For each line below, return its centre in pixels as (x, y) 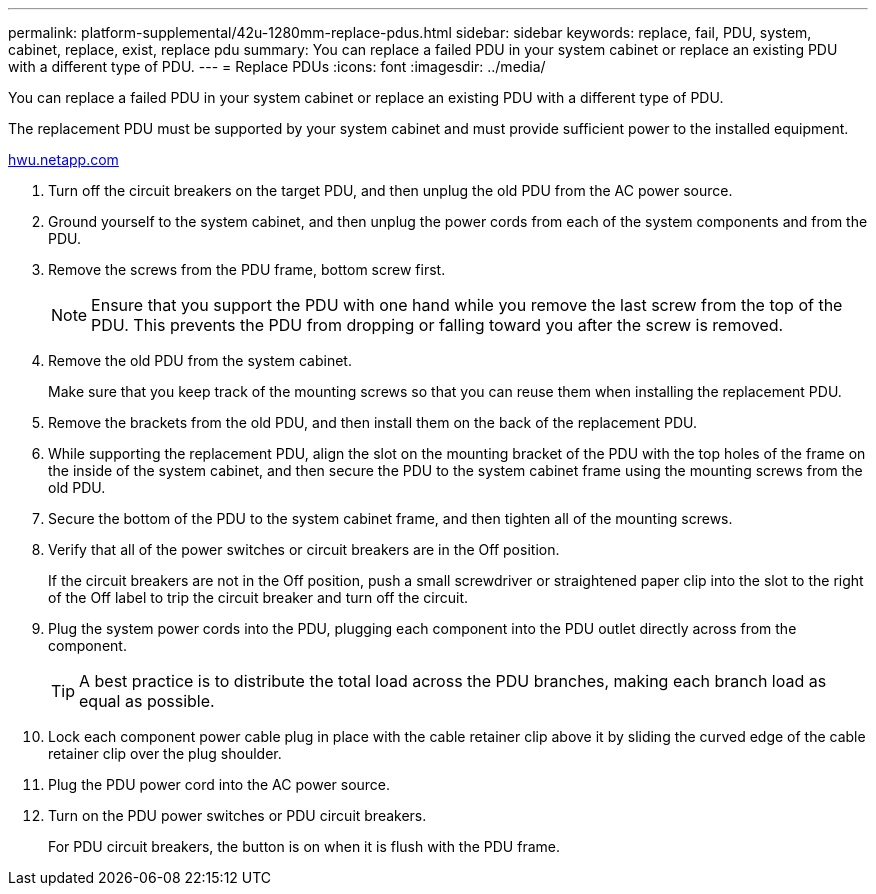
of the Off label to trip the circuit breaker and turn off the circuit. (258, 597)
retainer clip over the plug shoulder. (165, 753)
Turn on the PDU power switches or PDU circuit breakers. (237, 815)
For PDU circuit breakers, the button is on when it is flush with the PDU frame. (304, 846)
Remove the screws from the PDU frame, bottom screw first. (247, 269)
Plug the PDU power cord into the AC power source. (219, 784)
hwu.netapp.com (63, 159)
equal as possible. (147, 701)
